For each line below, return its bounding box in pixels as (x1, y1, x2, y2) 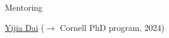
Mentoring (5, 1, 43, 13)
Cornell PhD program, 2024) (60, 21, 165, 33)
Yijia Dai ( (5, 21, 44, 33)
